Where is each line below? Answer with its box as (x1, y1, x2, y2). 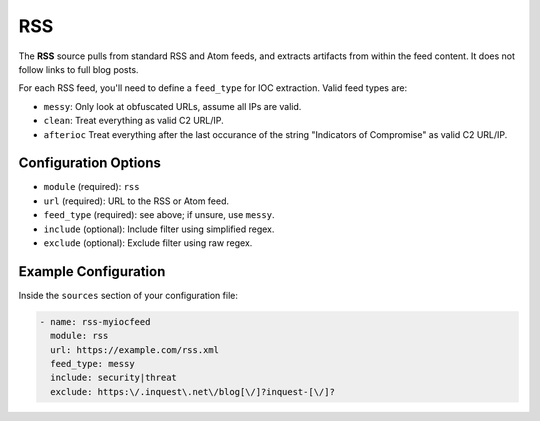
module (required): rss (43, 181, 140, 193)
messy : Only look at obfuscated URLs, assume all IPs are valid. (43, 100, 302, 112)
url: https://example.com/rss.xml (50, 344, 220, 355)
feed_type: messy (50, 358, 135, 370)
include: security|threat (50, 372, 177, 384)
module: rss (50, 330, 109, 342)
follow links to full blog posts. (18, 63, 139, 75)
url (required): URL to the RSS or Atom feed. (43, 195, 230, 207)
